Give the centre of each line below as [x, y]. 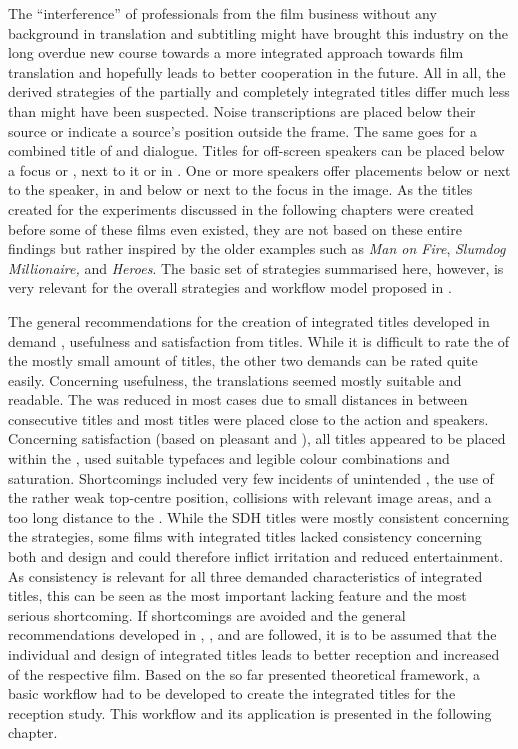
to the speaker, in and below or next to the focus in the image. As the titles [240, 189]
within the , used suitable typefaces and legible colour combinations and [229, 458]
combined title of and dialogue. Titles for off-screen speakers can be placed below [256, 150]
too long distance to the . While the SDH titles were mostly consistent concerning [259, 516]
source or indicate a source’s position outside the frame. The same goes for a [242, 130]
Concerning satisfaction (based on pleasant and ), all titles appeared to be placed [257, 438]
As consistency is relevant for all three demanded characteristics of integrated [245, 575]
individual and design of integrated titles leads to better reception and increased [254, 654]
